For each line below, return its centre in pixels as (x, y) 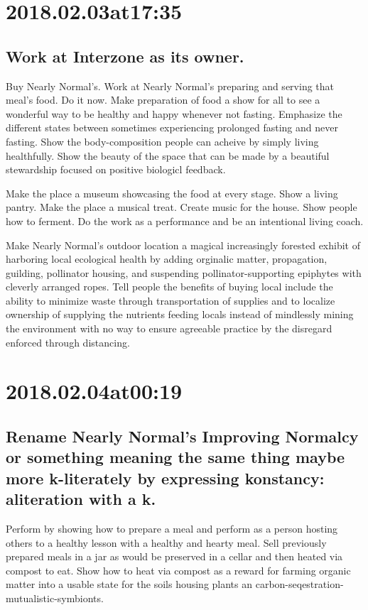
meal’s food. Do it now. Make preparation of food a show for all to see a (163, 100)
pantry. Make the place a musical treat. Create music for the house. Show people (182, 207)
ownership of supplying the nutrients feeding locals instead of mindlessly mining (180, 314)
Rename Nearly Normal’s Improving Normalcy (182, 436)
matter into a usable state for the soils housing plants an (129, 584)
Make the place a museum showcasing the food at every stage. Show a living (172, 193)
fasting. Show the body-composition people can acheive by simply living (162, 141)
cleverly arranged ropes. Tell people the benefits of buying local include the (169, 287)
